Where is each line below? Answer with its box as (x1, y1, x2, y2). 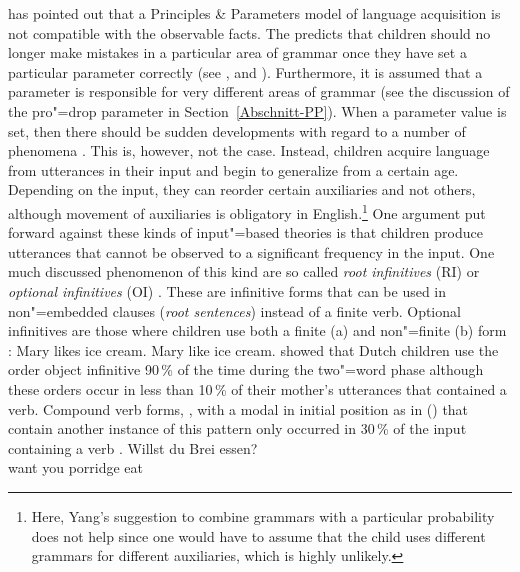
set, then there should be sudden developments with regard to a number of (8, 120, 466, 141)
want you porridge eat (8, 457, 144, 478)
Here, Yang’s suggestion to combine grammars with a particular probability (31, 505, 495, 526)
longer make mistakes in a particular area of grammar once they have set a (8, 42, 467, 63)
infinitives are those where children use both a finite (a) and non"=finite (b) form (8, 320, 507, 341)
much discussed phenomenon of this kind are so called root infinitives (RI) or (8, 261, 480, 282)
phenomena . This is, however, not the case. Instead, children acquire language (8, 140, 490, 161)
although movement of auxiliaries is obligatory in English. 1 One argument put (8, 199, 486, 223)
